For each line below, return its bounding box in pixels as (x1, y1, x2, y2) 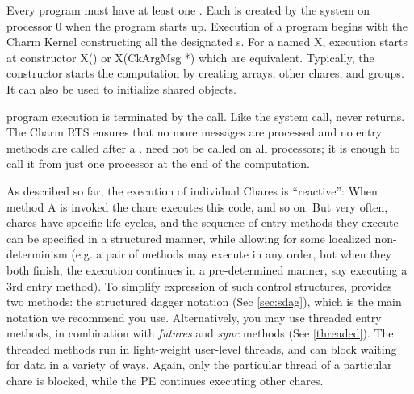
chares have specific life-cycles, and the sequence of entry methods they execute (6, 214, 399, 231)
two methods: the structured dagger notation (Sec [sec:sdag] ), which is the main (6, 293, 402, 310)
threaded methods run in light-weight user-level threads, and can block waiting (6, 340, 397, 357)
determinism (6, 245, 68, 262)
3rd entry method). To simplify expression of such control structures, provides (6, 277, 392, 294)
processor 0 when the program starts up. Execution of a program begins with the (6, 17, 408, 34)
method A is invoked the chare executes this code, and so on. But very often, (6, 198, 388, 215)
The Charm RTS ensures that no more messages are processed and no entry (6, 124, 383, 140)
